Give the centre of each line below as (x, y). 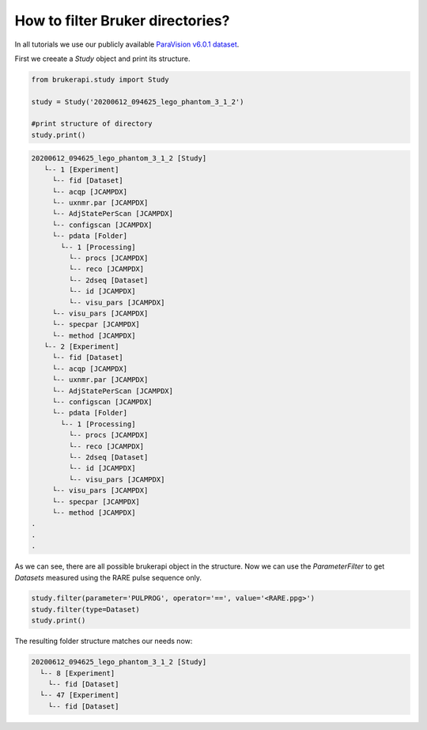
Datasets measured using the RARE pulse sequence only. (108, 577)
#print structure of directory (92, 124)
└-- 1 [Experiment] (81, 169)
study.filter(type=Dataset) (85, 609)
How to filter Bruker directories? (122, 21)
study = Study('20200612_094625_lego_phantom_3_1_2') (138, 102)
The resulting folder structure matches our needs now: (104, 641)
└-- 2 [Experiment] (81, 347)
